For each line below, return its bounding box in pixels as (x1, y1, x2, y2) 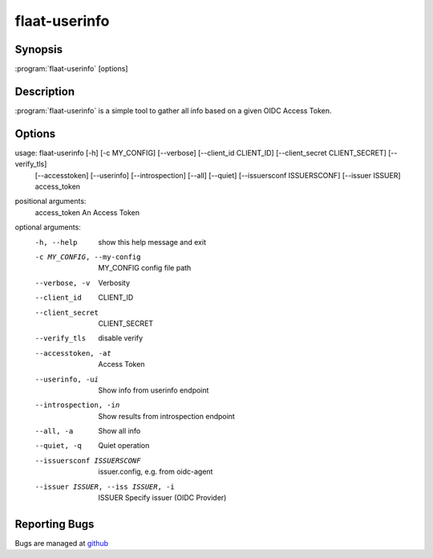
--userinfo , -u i (34, 374, 99, 384)
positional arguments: (14, 197, 87, 206)
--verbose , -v (34, 278, 91, 287)
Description (14, 84, 75, 98)
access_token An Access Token (34, 207, 140, 217)
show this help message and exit (98, 237, 206, 246)
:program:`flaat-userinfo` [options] (14, 64, 128, 74)
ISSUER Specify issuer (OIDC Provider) (98, 493, 227, 503)
